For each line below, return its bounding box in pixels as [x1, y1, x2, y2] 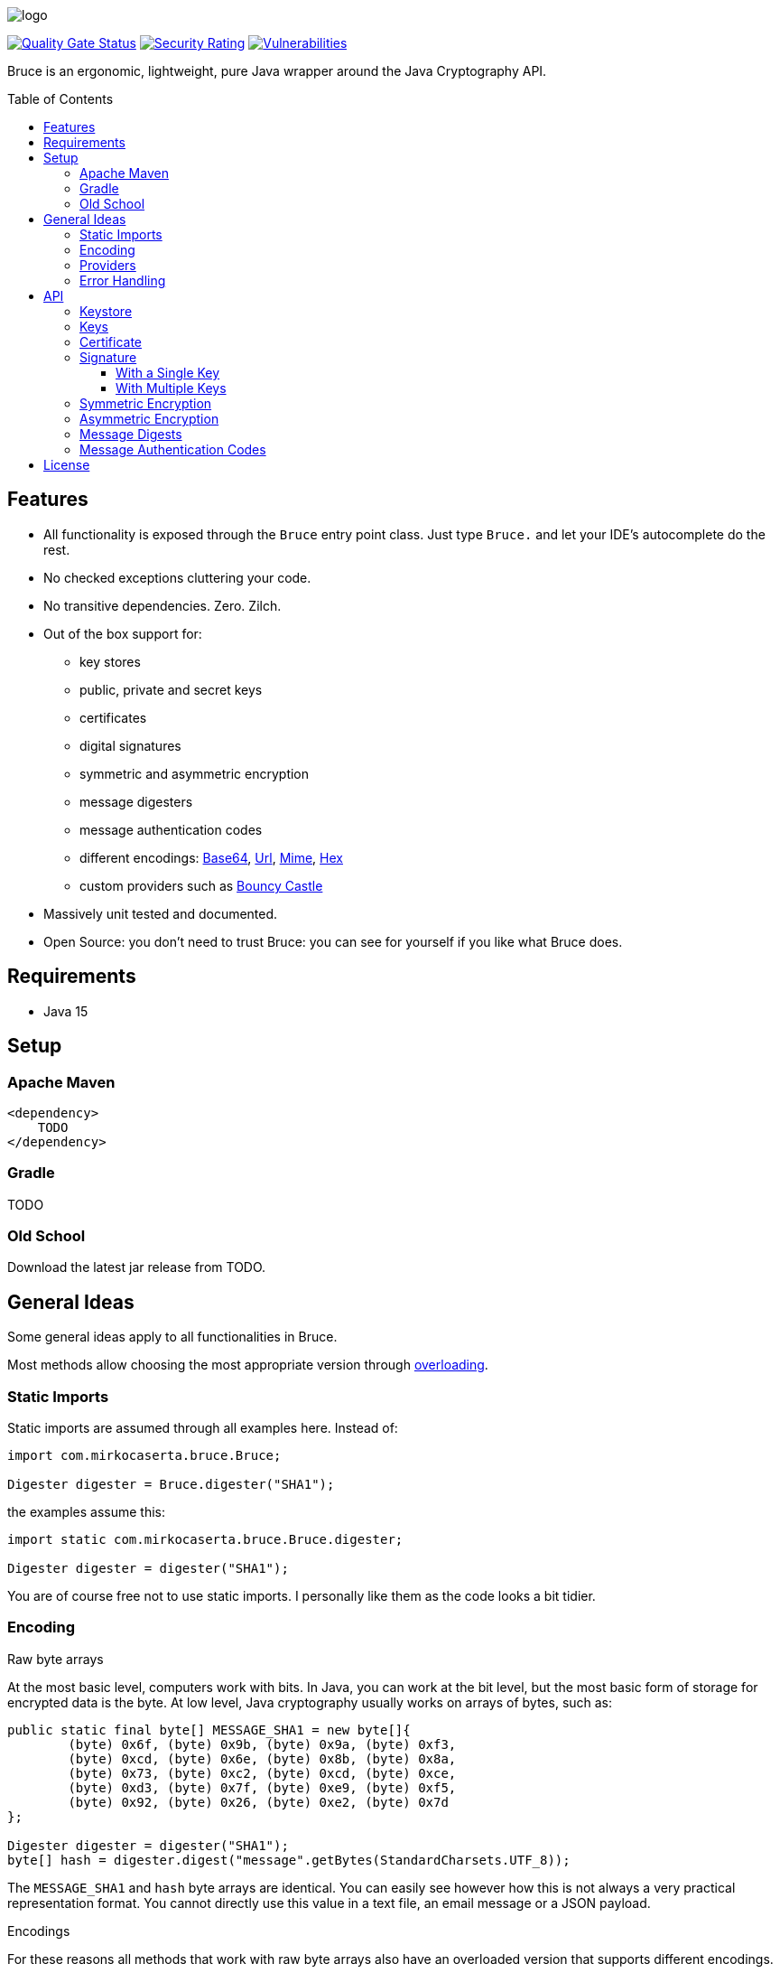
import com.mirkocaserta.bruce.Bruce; [7, 1448, 282, 1463]
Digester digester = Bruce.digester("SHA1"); [7, 1477, 335, 1491]
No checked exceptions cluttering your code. [43, 569, 311, 585]
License [43, 457, 90, 472]
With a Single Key [116, 365, 220, 380]
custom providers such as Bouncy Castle [79, 877, 323, 893]
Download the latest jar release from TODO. [7, 1259, 266, 1276]
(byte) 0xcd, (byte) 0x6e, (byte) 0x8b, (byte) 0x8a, [68, 1751, 457, 1766]
